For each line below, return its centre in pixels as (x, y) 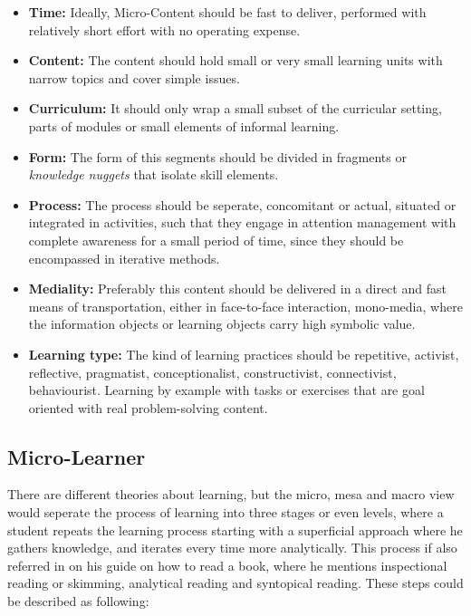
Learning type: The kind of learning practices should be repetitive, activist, (244, 354)
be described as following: (78, 601)
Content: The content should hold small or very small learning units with (235, 60)
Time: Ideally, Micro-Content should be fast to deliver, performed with (227, 12)
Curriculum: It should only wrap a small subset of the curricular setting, (235, 108)
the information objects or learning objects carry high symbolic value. (222, 324)
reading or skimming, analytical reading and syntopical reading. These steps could (235, 583)
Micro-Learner (77, 456)
